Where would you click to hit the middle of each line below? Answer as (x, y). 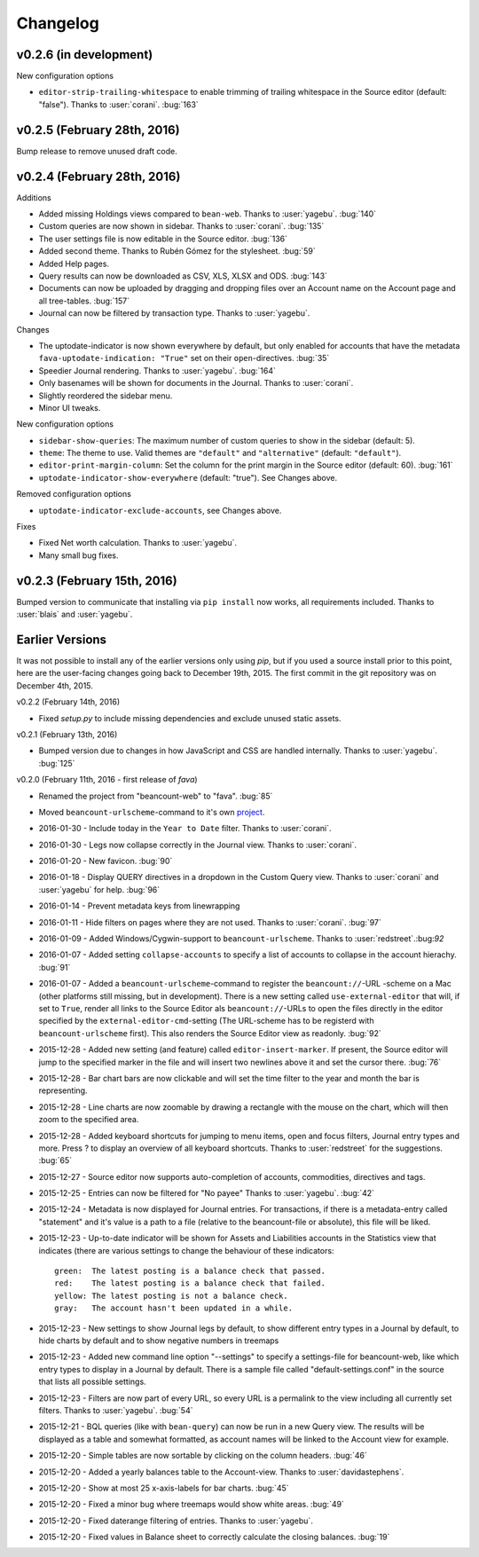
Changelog (58, 23)
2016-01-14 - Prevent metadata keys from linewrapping (139, 906)
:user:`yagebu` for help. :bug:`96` (99, 889)
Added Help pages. (74, 263)
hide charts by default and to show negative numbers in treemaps (159, 1341)
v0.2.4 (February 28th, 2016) (98, 176)
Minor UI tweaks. (70, 407)
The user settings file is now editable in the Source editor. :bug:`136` (163, 239)
